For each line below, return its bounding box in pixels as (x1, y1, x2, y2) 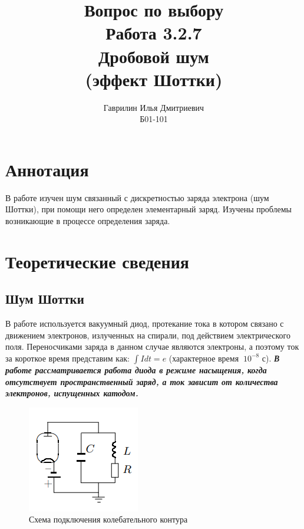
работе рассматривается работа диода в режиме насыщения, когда (5, 363, 267, 376)
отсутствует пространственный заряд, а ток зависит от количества (5, 375, 278, 387)
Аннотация (5, 157, 89, 181)
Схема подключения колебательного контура (29, 513, 188, 525)
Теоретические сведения (5, 249, 189, 273)
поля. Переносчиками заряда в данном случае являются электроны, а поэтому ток (5, 340, 299, 353)
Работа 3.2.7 (105, 21, 202, 45)
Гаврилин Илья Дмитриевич (103, 101, 204, 113)
